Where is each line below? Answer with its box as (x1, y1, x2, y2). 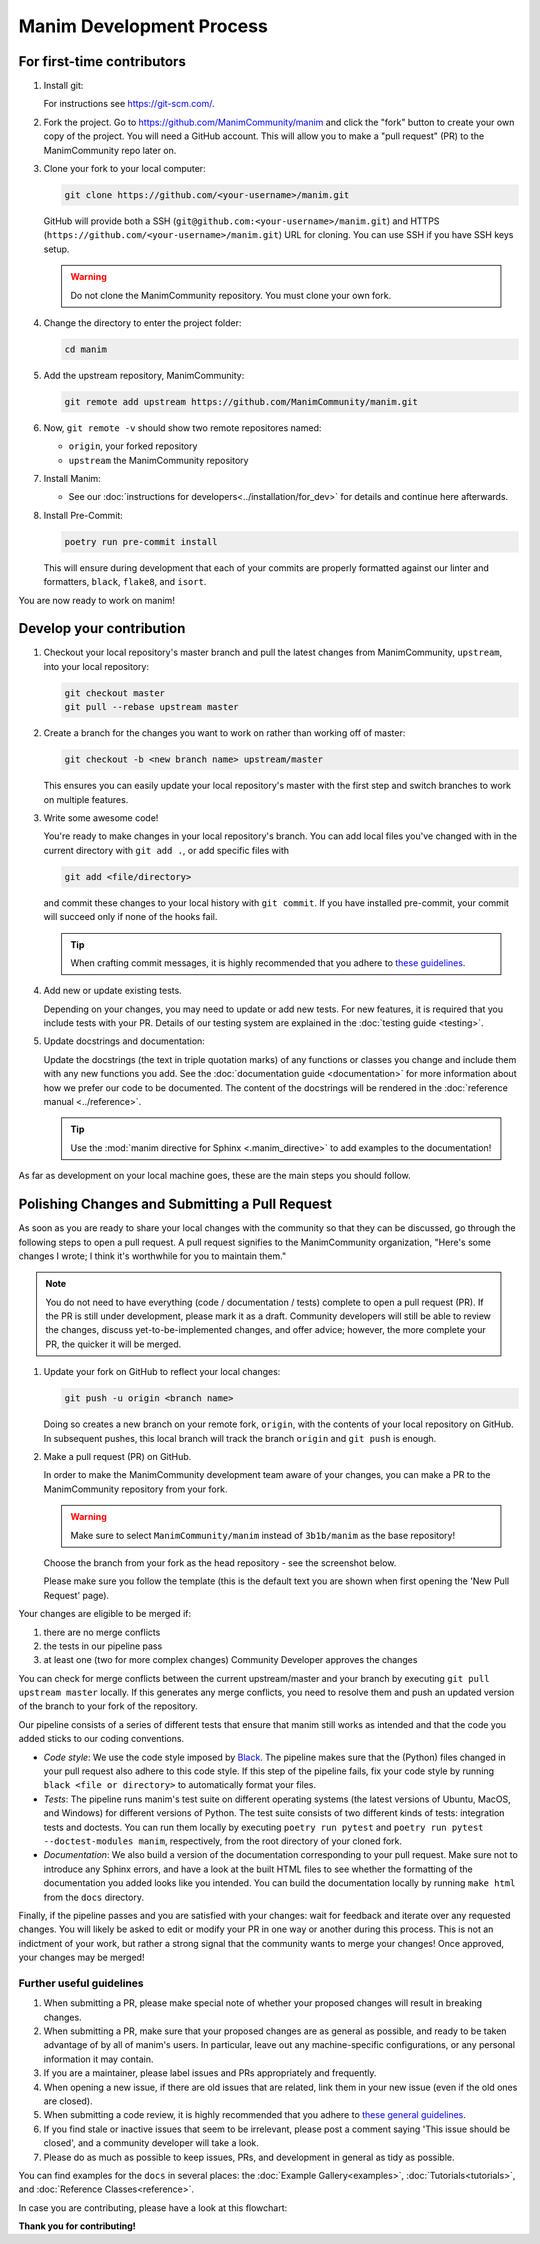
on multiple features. (43, 793, 129, 805)
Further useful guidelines (18, 1976, 144, 1990)
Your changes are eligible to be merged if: (18, 1608, 192, 1620)
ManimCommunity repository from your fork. (43, 1483, 228, 1495)
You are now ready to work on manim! (18, 594, 175, 606)
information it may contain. (43, 2053, 154, 2065)
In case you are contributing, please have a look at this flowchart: (18, 2201, 288, 2214)
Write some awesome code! (43, 811, 159, 824)
